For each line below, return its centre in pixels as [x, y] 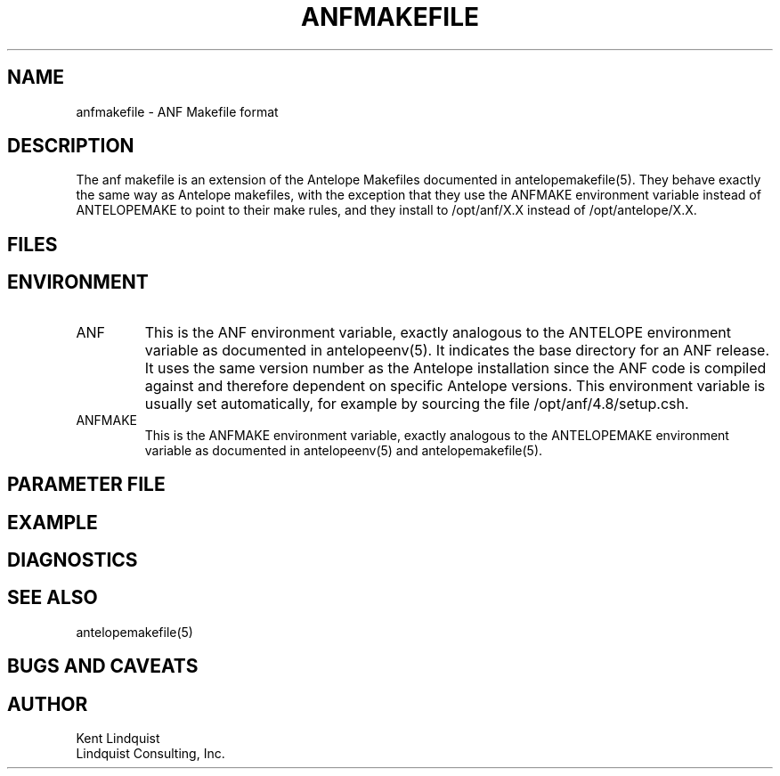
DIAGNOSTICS [73, 560]
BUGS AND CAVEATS [103, 666]
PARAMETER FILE [86, 485]
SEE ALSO [53, 598]
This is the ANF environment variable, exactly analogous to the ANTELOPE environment [438, 332]
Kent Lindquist [118, 739]
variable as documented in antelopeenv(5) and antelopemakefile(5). [344, 450]
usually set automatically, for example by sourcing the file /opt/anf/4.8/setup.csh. [417, 403]
